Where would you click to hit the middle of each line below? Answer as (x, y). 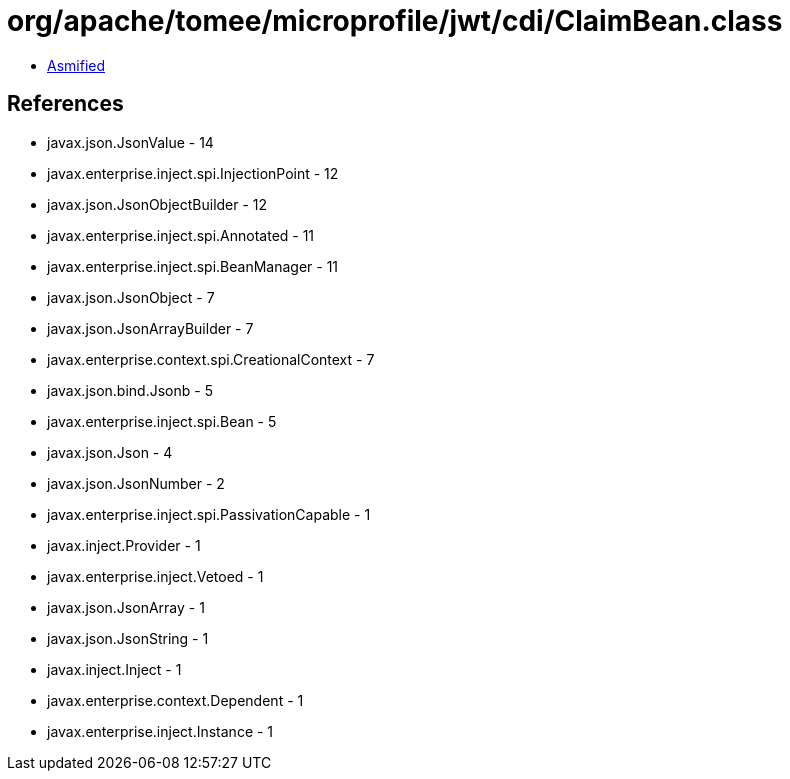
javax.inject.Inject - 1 (114, 669)
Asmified (76, 65)
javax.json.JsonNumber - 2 (136, 483)
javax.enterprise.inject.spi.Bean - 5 (162, 421)
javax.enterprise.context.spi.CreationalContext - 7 (211, 359)
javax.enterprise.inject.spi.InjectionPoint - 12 (193, 173)
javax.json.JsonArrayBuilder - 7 (150, 328)
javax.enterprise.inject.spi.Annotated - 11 (181, 235)
